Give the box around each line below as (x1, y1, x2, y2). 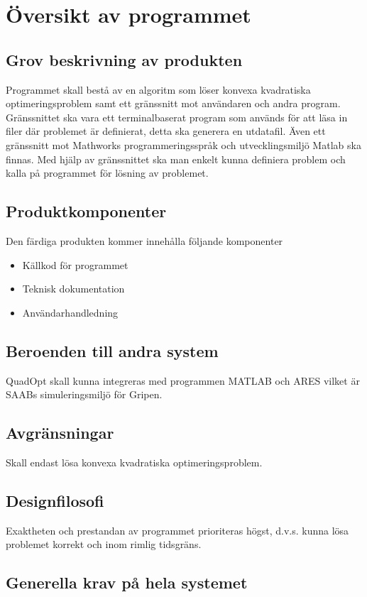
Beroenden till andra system (6, 339, 219, 361)
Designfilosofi (6, 489, 104, 511)
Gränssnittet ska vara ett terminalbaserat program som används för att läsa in (6, 109, 348, 124)
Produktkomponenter (6, 200, 167, 222)
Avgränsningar (6, 422, 114, 444)
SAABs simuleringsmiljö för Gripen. (6, 387, 163, 402)
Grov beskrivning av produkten (6, 48, 243, 70)
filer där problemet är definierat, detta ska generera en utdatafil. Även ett (6, 124, 326, 138)
